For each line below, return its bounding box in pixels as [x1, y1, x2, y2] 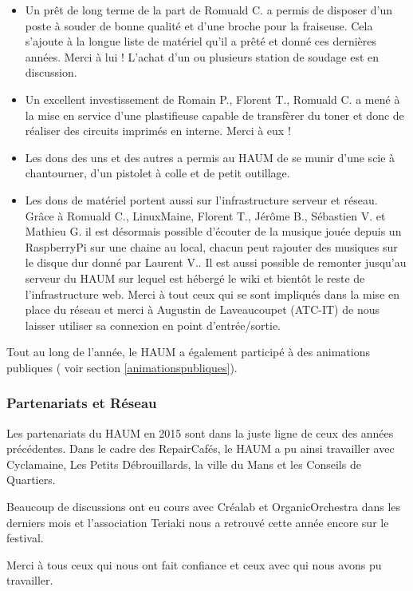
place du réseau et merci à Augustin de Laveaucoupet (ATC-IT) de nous [25, 301, 380, 318]
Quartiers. [6, 471, 56, 488]
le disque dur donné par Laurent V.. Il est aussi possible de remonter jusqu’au [25, 254, 407, 271]
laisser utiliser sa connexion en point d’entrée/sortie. [25, 316, 281, 333]
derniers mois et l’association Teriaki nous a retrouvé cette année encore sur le [6, 514, 389, 530]
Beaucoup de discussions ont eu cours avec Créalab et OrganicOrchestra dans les [6, 498, 401, 515]
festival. [6, 530, 44, 546]
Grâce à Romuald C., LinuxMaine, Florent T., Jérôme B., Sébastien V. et [25, 207, 386, 224]
